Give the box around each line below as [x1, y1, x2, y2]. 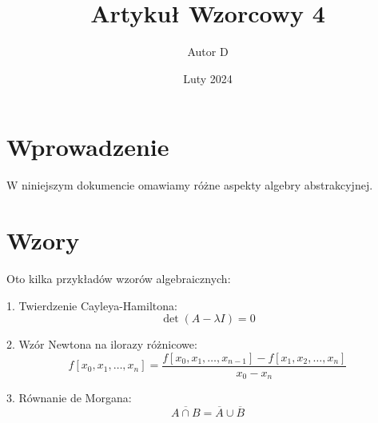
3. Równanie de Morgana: [6, 389, 132, 406]
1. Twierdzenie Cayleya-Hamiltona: [6, 297, 177, 313]
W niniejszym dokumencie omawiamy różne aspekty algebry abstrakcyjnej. [6, 177, 373, 194]
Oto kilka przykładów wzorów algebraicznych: [6, 269, 231, 286]
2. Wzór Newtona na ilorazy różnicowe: [6, 336, 197, 353]
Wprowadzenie [6, 130, 169, 163]
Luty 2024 [183, 70, 233, 86]
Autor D [187, 43, 229, 60]
